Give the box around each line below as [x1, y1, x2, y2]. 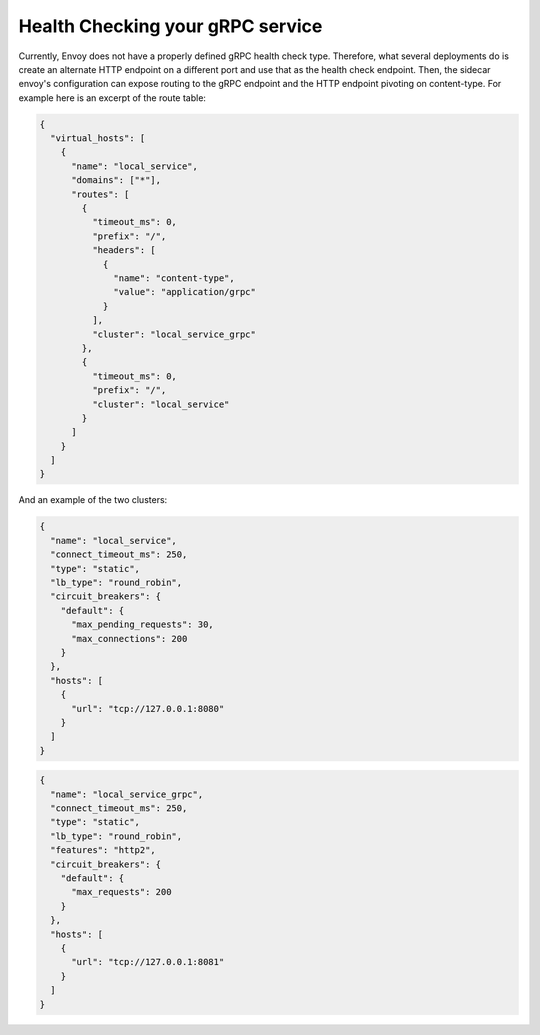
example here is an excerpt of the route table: [18, 91, 207, 104]
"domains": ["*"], [71, 175, 162, 186]
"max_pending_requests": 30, [71, 619, 214, 630]
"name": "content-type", [113, 273, 235, 284]
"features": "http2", [50, 845, 157, 856]
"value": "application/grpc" [113, 286, 257, 298]
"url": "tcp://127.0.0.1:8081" [71, 956, 225, 968]
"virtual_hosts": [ [50, 133, 146, 144]
